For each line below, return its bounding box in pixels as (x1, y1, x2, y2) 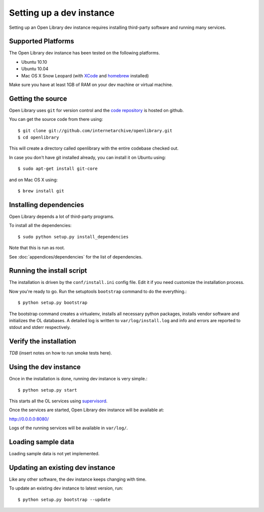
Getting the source (9, 94, 67, 103)
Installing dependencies (9, 201, 84, 209)
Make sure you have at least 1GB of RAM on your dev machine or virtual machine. (9, 82, 173, 88)
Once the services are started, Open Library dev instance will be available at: (9, 407, 164, 413)
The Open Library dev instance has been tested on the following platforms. (9, 50, 160, 56)
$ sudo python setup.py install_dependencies (18, 234, 129, 239)
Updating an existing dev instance (9, 463, 115, 472)
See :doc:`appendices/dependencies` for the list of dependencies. (9, 254, 143, 259)
